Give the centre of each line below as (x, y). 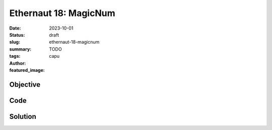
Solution (23, 116)
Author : (18, 63)
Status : (17, 35)
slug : (15, 42)
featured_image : (27, 70)
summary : (20, 49)
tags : (15, 56)
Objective (25, 85)
